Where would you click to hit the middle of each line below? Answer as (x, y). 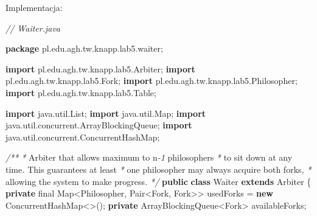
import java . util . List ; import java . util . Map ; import (106, 113)
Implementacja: (34, 7)
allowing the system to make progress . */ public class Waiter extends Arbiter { (158, 181)
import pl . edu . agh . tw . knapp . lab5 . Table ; (81, 92)
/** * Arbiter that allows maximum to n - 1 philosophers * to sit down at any (149, 157)
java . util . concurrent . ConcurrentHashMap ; (83, 137)
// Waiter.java (33, 28)
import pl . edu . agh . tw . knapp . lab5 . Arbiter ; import (100, 68)
